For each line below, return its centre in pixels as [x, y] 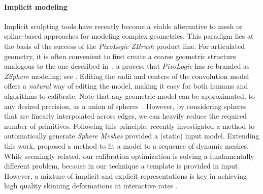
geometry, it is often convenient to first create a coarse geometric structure [120, 56]
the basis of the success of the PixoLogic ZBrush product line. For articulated [124, 46]
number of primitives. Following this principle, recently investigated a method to [129, 126]
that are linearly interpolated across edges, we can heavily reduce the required [126, 116]
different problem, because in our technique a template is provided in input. [122, 166]
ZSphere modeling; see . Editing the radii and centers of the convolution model [127, 76]
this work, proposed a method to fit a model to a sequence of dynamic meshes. [126, 145]
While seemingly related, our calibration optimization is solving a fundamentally [129, 156]
